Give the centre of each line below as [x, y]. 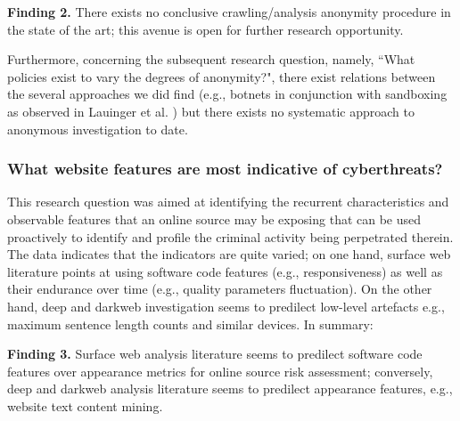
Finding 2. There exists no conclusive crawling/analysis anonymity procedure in [229, 12]
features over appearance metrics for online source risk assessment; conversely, [220, 371]
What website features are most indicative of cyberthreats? [225, 169]
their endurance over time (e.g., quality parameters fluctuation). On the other [220, 289]
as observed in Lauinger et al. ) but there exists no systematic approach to [211, 111]
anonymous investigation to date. [98, 129]
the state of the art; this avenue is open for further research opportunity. [205, 29]
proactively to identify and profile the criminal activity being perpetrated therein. [230, 236]
